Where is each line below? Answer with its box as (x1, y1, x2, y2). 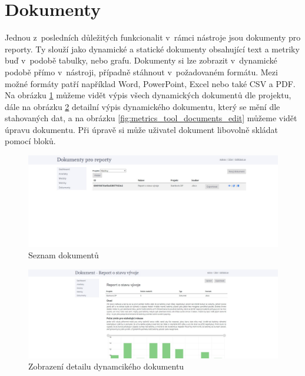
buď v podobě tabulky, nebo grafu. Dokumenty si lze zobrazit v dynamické (5, 54, 277, 66)
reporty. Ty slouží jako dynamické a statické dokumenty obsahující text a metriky (5, 42, 300, 55)
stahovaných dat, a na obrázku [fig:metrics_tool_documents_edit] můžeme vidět (5, 112, 297, 124)
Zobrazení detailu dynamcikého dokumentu (28, 360, 184, 372)
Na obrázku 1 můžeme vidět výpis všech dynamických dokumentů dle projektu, (5, 89, 291, 101)
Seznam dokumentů (28, 249, 99, 261)
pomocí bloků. (5, 135, 56, 147)
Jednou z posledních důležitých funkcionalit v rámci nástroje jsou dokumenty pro (5, 31, 301, 44)
